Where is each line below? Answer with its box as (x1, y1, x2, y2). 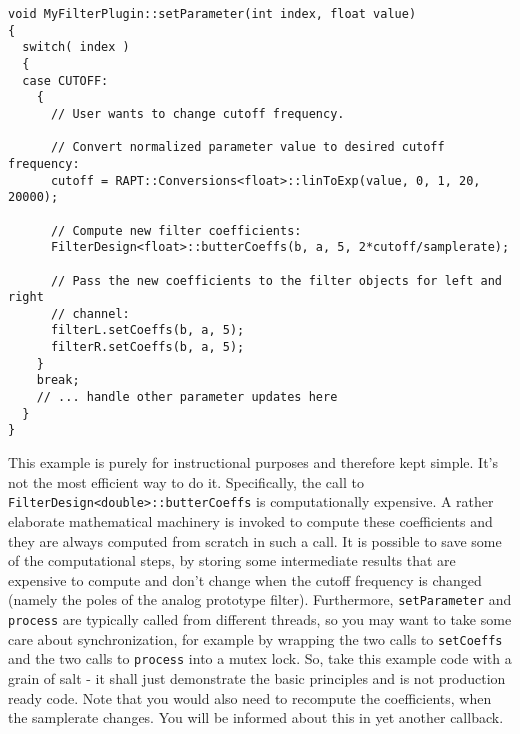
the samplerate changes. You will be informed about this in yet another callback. (8, 707, 504, 728)
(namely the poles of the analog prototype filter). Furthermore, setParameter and (8, 589, 512, 610)
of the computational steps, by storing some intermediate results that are (8, 550, 456, 571)
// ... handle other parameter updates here (36, 390, 338, 405)
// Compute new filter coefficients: (50, 223, 302, 238)
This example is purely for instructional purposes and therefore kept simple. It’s (8, 452, 499, 473)
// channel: (50, 306, 130, 321)
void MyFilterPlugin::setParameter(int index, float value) (8, 7, 417, 21)
